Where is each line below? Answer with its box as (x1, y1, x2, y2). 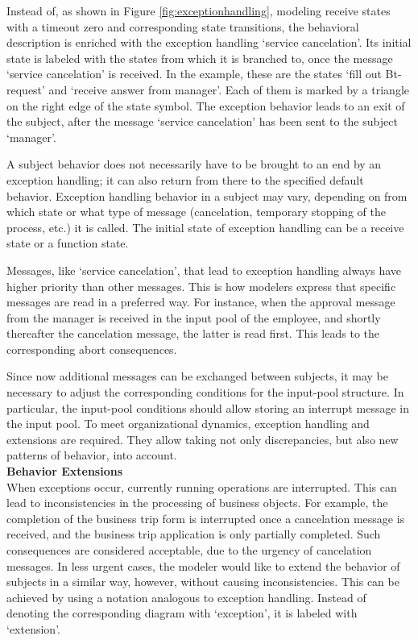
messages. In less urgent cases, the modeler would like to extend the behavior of (6, 557, 400, 574)
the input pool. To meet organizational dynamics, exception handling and (6, 415, 370, 432)
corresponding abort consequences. (6, 340, 177, 357)
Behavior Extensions (6, 463, 123, 480)
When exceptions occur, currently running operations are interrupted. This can (6, 478, 397, 495)
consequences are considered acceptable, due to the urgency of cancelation (6, 542, 372, 558)
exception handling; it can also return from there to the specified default (6, 171, 364, 188)
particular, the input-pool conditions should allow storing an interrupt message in (6, 399, 409, 416)
